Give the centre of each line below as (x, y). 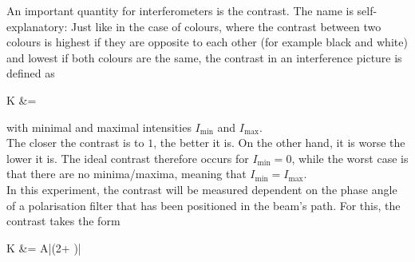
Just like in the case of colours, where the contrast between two (226, 26)
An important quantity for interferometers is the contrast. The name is (180, 10)
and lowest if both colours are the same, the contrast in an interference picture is (204, 57)
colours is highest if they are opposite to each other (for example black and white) (207, 42)
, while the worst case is (350, 158)
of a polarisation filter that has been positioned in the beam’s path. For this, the (204, 205)
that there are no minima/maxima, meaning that (126, 174)
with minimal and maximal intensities (99, 127)
